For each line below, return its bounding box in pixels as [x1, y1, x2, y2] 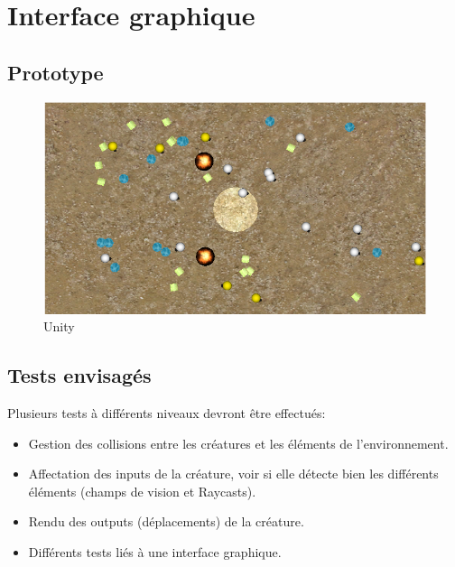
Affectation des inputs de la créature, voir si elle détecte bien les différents [28, 464, 439, 483]
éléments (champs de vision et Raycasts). [28, 481, 256, 500]
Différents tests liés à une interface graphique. [28, 542, 282, 561]
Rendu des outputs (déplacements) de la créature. [28, 512, 304, 531]
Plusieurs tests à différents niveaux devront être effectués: [7, 404, 326, 423]
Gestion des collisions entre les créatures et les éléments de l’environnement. [28, 433, 449, 452]
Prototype [7, 58, 104, 86]
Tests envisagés [7, 361, 152, 389]
